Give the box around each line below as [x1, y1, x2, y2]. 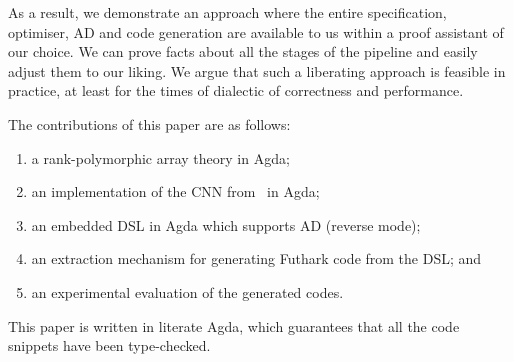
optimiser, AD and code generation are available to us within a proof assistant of [8, 21, 504, 42]
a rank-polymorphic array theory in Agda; [31, 147, 290, 168]
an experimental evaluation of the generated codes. [31, 281, 344, 302]
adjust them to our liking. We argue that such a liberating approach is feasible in [8, 60, 506, 81]
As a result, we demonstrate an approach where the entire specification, [8, 2, 447, 22]
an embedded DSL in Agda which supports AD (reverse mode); [31, 214, 421, 235]
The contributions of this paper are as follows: [8, 113, 291, 134]
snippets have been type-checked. [8, 335, 211, 356]
